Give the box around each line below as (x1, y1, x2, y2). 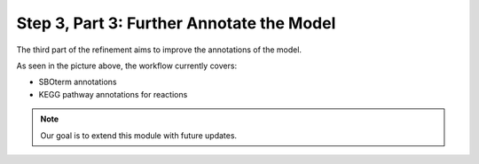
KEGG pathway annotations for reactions (38, 89, 188, 99)
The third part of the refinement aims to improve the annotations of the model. (16, 44, 302, 55)
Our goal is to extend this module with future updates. (40, 129, 238, 141)
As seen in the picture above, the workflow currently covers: (16, 60, 238, 71)
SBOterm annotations (38, 76, 117, 88)
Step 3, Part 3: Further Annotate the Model (16, 13, 336, 33)
